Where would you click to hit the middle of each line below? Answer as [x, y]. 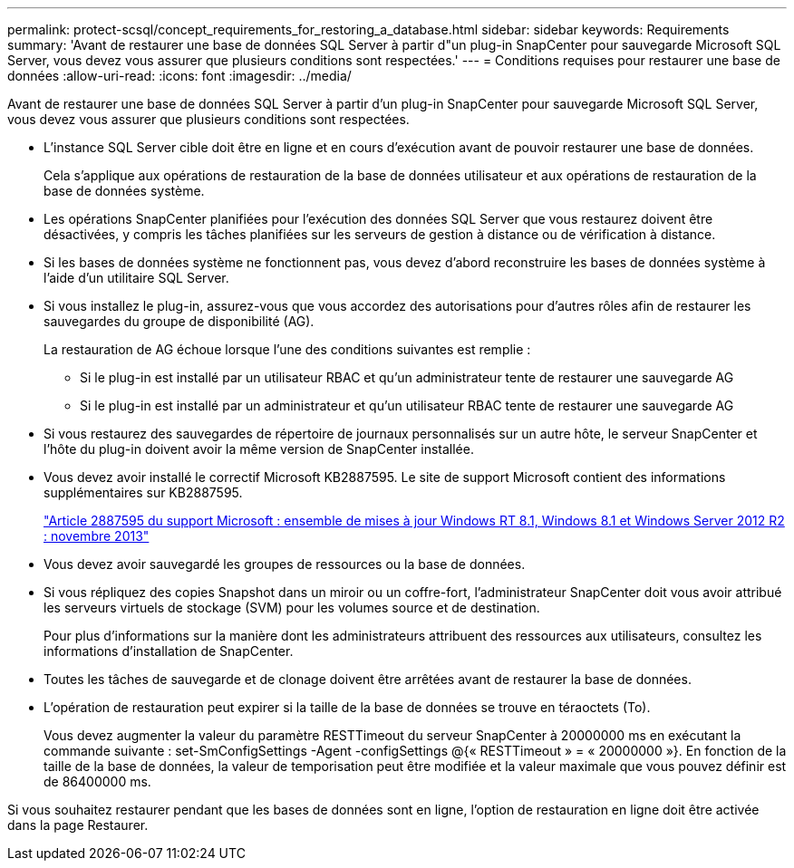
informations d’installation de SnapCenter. [169, 651]
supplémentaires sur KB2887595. [143, 492]
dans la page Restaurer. [78, 825]
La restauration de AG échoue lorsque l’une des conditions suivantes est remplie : [287, 349]
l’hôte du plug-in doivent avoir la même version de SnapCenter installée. [259, 449]
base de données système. [124, 191]
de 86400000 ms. [97, 781]
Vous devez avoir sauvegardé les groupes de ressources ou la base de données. [285, 564]
